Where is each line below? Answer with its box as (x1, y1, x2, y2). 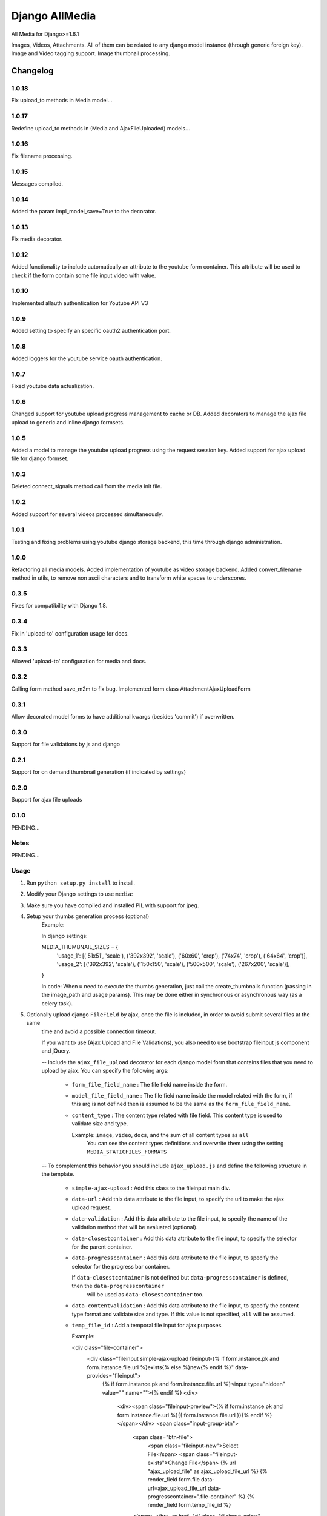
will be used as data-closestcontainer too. (87, 1290, 204, 1298)
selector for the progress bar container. (71, 1263, 170, 1270)
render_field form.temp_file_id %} (147, 1501, 231, 1509)
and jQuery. (41, 1047, 71, 1055)
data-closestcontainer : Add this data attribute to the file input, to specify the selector (71, 1235, 297, 1242)
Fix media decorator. (11, 235, 63, 243)
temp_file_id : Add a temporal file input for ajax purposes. (71, 1322, 223, 1329)
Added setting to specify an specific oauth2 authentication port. (11, 327, 171, 334)
